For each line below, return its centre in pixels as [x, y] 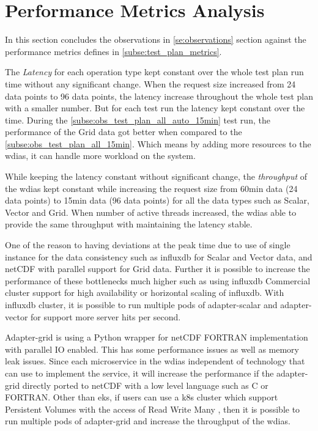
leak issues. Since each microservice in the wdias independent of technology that [155, 361]
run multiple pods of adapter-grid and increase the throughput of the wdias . [148, 421]
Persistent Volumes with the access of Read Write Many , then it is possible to [153, 409]
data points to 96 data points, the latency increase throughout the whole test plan [159, 96]
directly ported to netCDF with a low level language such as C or [145, 385]
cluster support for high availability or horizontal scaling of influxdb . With [145, 293]
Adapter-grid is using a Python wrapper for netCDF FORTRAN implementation [157, 337]
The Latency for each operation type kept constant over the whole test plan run [154, 72]
